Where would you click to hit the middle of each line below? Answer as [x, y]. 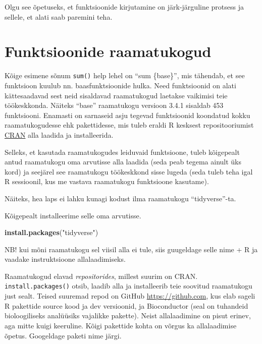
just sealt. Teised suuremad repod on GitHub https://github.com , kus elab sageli [130, 296]
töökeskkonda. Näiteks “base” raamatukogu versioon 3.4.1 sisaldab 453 [114, 105]
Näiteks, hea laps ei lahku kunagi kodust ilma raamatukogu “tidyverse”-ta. [120, 198]
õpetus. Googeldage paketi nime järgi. [63, 335]
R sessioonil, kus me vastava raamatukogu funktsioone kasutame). [107, 181]
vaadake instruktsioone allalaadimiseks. [65, 259]
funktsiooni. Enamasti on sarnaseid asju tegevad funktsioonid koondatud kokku [127, 115]
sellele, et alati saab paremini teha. [59, 16]
